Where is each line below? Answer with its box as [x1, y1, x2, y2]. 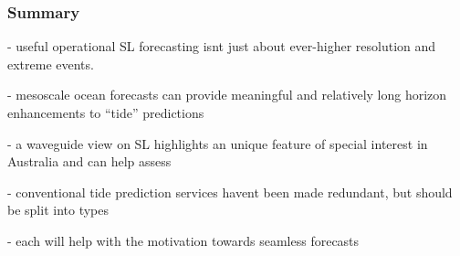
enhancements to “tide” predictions [7, 103, 204, 122]
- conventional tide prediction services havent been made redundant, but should [7, 182, 453, 201]
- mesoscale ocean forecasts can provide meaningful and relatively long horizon [7, 85, 447, 104]
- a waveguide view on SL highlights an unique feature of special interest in [7, 133, 428, 153]
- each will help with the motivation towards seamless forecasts [7, 230, 360, 250]
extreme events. [7, 54, 94, 73]
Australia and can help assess [7, 152, 172, 171]
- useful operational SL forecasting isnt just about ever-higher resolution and [7, 37, 436, 56]
